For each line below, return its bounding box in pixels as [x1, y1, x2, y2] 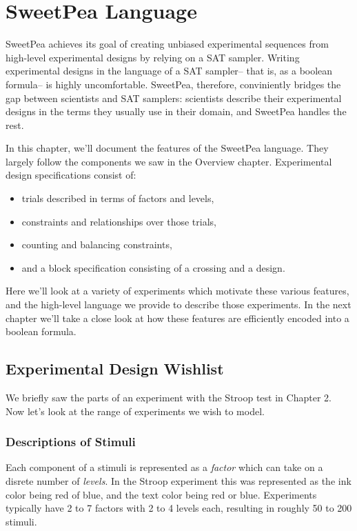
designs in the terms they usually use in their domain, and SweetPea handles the [6, 104, 347, 119]
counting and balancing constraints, [21, 237, 172, 252]
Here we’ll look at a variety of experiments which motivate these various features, [6, 283, 349, 298]
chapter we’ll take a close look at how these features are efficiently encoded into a [6, 310, 349, 325]
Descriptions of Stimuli [6, 433, 136, 450]
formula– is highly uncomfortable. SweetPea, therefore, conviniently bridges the [6, 77, 341, 91]
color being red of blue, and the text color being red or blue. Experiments [6, 487, 317, 501]
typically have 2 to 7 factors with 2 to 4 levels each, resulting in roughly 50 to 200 [6, 501, 352, 515]
